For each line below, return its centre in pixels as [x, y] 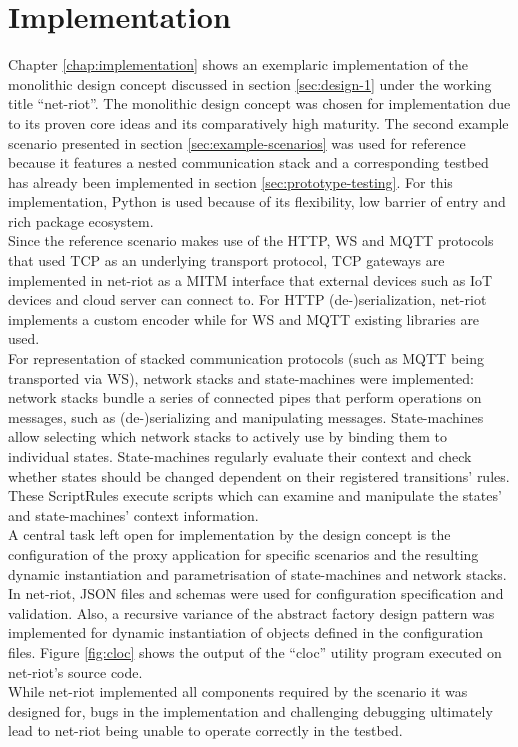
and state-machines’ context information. [133, 514]
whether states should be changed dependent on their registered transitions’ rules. [259, 475]
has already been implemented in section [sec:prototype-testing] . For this [230, 181]
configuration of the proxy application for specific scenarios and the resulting [243, 553]
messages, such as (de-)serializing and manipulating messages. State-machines [246, 416]
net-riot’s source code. [75, 671]
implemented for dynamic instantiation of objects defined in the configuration [246, 632]
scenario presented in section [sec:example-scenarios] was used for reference [237, 142]
